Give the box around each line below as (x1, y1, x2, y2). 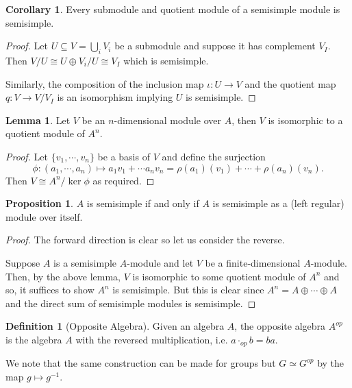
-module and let (127, 255, 194, 269)
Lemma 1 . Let (5, 112, 71, 127)
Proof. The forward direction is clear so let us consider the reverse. (5, 232, 285, 247)
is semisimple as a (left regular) (212, 196, 344, 210)
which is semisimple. (123, 53, 209, 67)
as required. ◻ (92, 173, 155, 187)
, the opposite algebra (234, 319, 326, 333)
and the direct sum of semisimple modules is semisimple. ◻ (5, 295, 256, 310)
